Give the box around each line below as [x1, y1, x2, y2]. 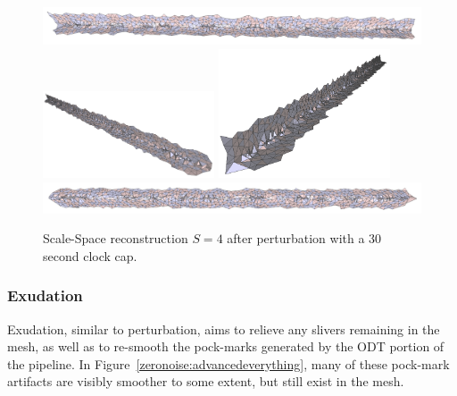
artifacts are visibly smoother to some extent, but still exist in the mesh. [7, 372, 404, 391]
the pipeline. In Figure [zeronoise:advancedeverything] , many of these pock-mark [7, 354, 450, 373]
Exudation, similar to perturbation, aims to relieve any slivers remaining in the [7, 319, 440, 338]
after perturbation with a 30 [227, 229, 382, 248]
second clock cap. [43, 246, 137, 265]
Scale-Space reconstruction [43, 229, 188, 248]
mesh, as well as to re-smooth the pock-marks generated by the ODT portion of [7, 337, 445, 356]
